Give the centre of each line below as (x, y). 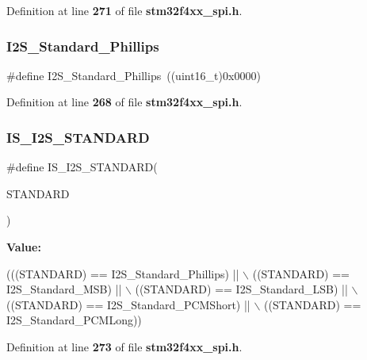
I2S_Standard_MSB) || (64, 289)
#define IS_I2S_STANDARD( (82, 167)
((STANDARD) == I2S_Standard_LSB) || (241, 289)
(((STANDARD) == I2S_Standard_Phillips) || (123, 273)
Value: (24, 247)
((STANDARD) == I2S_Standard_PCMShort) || (128, 304)
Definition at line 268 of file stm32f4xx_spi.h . (124, 102)
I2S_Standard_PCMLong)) (74, 320)
